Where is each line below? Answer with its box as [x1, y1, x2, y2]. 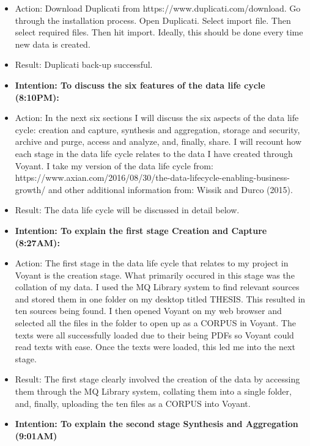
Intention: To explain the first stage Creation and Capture [15, 224, 267, 236]
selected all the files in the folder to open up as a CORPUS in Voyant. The [15, 316, 296, 329]
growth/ [15, 183, 46, 196]
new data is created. [15, 37, 90, 50]
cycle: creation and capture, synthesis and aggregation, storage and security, [15, 123, 300, 136]
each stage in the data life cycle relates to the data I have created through [15, 147, 293, 159]
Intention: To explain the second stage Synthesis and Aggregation [15, 417, 298, 430]
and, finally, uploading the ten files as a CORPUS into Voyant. [15, 397, 251, 409]
